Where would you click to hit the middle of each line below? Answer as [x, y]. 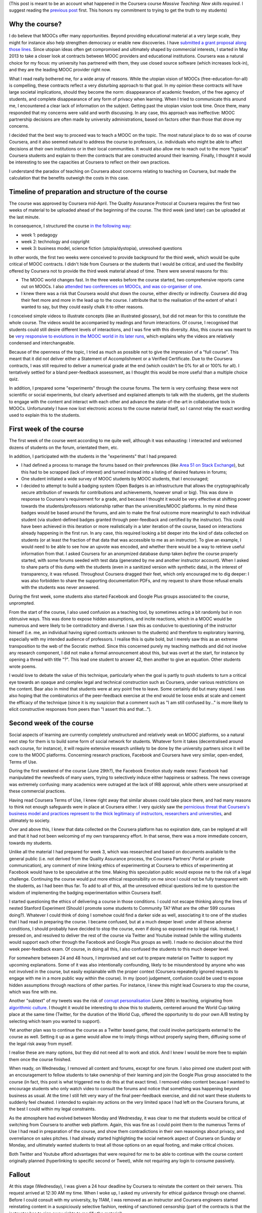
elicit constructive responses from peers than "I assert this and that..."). [80, 709]
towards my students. [31, 843]
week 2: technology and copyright [55, 241]
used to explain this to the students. [45, 415]
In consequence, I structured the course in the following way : [70, 226]
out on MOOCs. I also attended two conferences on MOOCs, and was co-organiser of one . [112, 287]
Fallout [20, 1174]
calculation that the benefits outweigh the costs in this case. [69, 178]
